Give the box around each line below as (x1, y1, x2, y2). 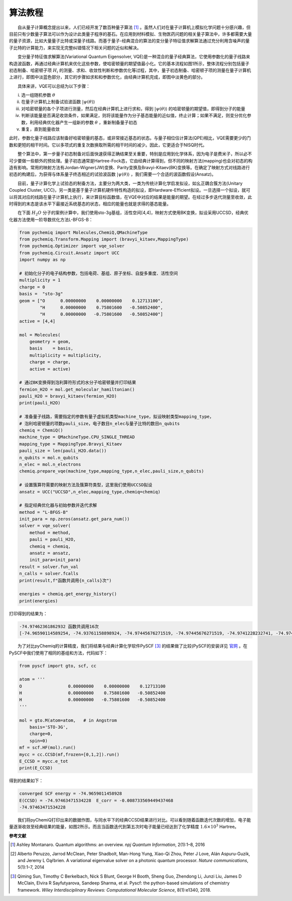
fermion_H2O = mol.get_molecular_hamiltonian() (19, 387, 135, 392)
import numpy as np (19, 257, 66, 263)
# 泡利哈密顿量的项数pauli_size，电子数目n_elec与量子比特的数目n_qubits (19, 421, 180, 426)
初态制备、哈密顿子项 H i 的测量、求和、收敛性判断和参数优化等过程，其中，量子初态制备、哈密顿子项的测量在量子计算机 (9, 67, 252, 74)
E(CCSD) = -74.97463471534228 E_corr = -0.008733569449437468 (19, 798, 174, 803)
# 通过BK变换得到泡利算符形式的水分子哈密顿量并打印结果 (19, 380, 136, 385)
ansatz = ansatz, (29, 550, 71, 556)
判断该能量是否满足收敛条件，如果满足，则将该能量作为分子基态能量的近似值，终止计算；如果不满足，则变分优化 (21, 113, 247, 118)
